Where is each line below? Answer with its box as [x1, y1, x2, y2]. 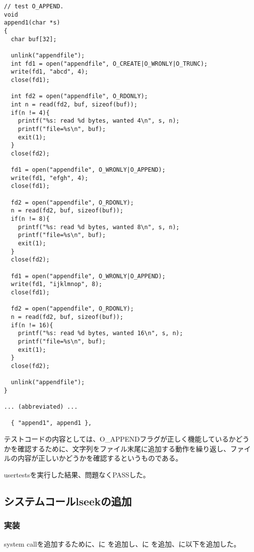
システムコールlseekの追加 [4, 493, 132, 508]
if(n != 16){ [11, 321, 53, 329]
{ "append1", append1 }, [11, 420, 92, 427]
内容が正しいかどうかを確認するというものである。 [17, 453, 182, 463]
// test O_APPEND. [4, 3, 64, 10]
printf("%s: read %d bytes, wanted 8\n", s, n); [18, 223, 179, 231]
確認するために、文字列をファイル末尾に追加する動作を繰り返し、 [17, 443, 230, 453]
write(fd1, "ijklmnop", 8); [11, 281, 102, 288]
